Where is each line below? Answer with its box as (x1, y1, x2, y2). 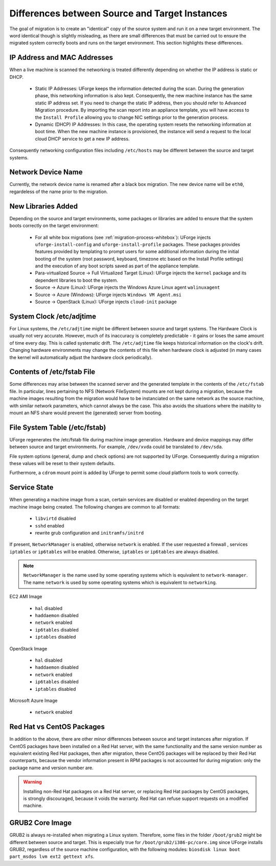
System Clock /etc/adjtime (9, 312, 97, 321)
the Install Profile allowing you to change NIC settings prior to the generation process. (35, 114, 229, 120)
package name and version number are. (9, 765, 94, 771)
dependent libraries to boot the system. (35, 277, 119, 283)
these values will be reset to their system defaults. (9, 460, 115, 467)
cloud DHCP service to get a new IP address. (35, 136, 130, 142)
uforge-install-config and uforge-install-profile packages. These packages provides (35, 241, 240, 247)
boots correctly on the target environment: (9, 223, 99, 229)
